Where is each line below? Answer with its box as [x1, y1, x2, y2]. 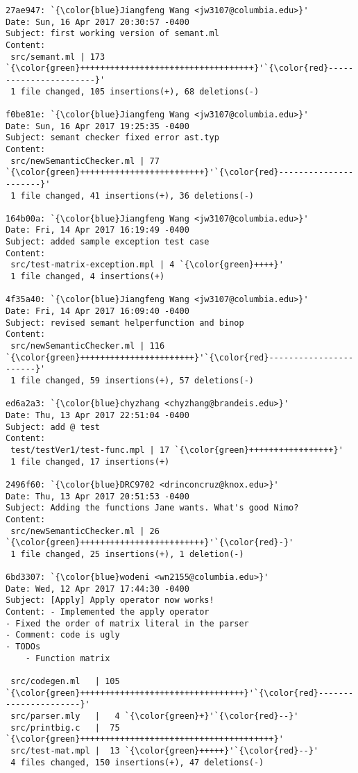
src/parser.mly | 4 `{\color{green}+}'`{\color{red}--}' [10, 711, 299, 722]
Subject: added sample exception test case [6, 237, 210, 247]
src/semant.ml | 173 [10, 51, 105, 62]
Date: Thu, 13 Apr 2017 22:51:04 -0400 [6, 410, 189, 420]
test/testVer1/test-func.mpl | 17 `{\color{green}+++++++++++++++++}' [10, 444, 343, 455]
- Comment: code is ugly [6, 630, 120, 640]
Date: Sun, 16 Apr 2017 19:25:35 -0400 [6, 121, 189, 131]
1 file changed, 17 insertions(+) [10, 456, 170, 467]
